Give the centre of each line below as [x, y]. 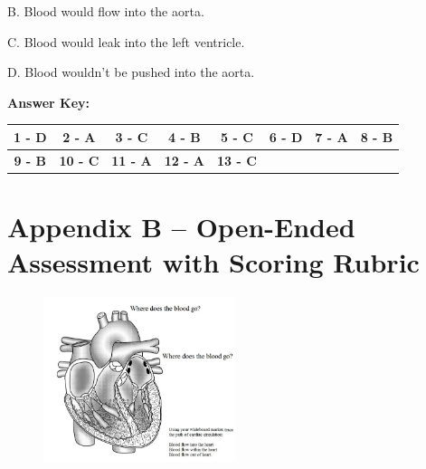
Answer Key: [48, 102]
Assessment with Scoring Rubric [213, 262]
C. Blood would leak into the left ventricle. [126, 41]
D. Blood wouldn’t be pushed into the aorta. [131, 72]
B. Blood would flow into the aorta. [106, 11]
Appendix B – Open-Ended [181, 226]
